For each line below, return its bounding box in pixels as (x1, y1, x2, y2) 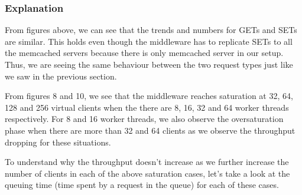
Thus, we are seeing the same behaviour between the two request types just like (5, 58, 293, 70)
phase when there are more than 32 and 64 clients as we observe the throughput (5, 124, 295, 136)
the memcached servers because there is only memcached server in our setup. (5, 47, 284, 59)
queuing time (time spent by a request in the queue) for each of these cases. (5, 179, 279, 191)
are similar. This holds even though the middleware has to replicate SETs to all (5, 35, 293, 47)
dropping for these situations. (5, 135, 111, 148)
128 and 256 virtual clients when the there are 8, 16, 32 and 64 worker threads (5, 101, 289, 113)
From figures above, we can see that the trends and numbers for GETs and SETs (5, 24, 297, 36)
